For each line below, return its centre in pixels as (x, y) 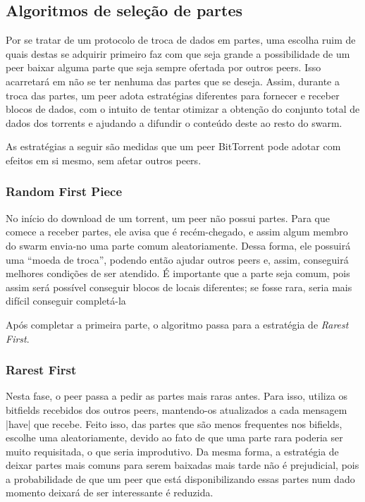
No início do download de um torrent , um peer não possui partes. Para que (168, 218)
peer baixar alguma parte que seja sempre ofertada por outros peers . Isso (163, 67)
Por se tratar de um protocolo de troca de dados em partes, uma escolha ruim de (181, 40)
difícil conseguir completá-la (66, 301)
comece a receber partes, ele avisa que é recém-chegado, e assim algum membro (177, 232)
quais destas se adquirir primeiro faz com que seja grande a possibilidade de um (178, 53)
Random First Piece (64, 191)
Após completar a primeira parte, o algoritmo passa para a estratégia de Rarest (177, 324)
